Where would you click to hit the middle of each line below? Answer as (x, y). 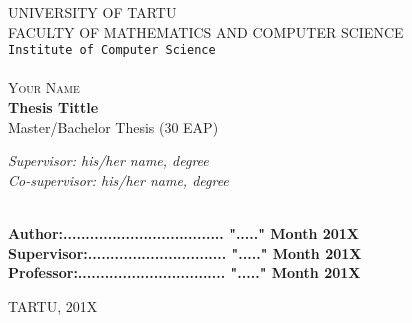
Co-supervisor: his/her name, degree (118, 179)
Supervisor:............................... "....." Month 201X (185, 252)
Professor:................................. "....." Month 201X (184, 272)
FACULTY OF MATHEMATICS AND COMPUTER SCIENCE (206, 31)
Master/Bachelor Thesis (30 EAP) (113, 126)
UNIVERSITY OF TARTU (92, 12)
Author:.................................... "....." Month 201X (184, 233)
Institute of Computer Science (112, 50)
